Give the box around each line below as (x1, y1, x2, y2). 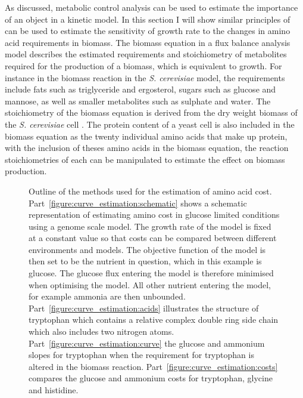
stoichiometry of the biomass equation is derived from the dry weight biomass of (5, 106, 298, 119)
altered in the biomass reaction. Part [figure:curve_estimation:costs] (29, 360, 278, 372)
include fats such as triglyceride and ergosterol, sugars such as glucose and (5, 83, 276, 95)
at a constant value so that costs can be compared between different (29, 232, 277, 244)
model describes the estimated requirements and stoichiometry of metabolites (5, 48, 287, 60)
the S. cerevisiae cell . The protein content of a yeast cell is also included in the (5, 118, 295, 130)
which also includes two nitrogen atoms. (29, 325, 174, 338)
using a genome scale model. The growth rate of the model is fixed (29, 220, 271, 232)
